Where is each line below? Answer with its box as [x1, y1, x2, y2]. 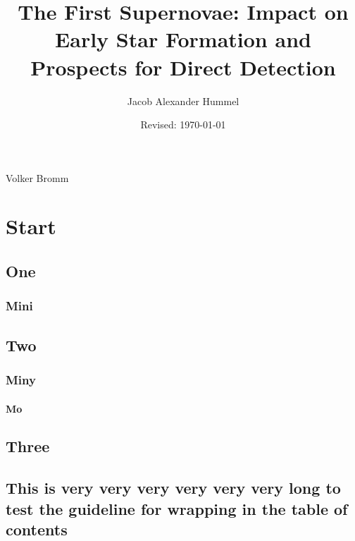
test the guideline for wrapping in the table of [6, 497, 348, 519]
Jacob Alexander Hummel [127, 93, 239, 108]
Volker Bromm [6, 170, 69, 185]
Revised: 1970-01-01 [140, 117, 226, 132]
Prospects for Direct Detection [30, 52, 336, 81]
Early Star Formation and [55, 25, 311, 54]
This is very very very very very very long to [6, 477, 341, 499]
